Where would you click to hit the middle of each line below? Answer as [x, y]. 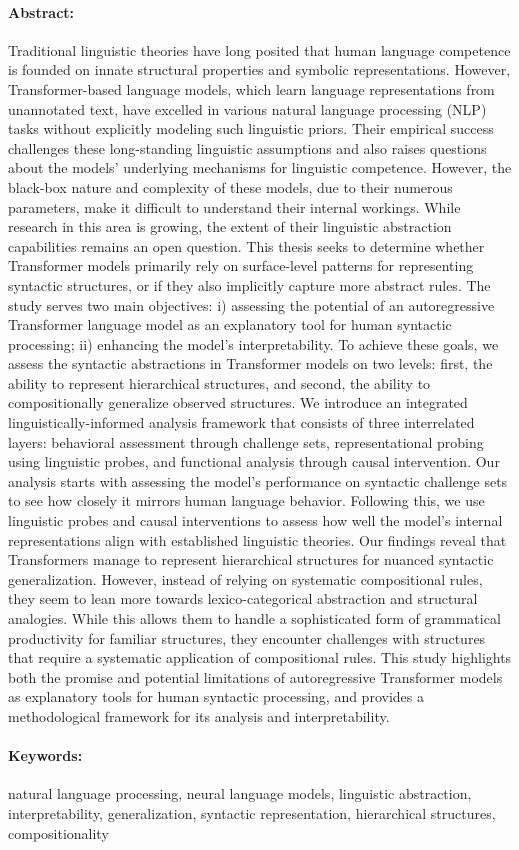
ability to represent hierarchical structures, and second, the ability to [219, 382]
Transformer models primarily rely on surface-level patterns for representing [241, 265]
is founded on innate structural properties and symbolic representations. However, [259, 69]
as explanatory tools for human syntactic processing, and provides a [216, 696]
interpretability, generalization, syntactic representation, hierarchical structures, [252, 812]
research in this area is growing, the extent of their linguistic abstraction [230, 226]
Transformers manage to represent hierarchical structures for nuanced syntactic [251, 559]
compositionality [58, 832]
